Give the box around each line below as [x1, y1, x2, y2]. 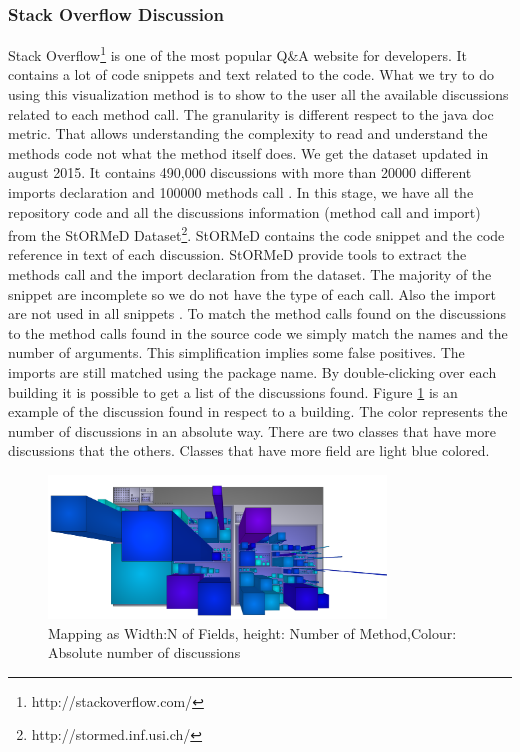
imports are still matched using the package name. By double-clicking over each [8, 362, 497, 383]
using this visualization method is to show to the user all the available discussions [8, 84, 509, 105]
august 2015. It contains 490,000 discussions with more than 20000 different [8, 162, 472, 183]
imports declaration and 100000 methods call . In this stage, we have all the [8, 182, 474, 203]
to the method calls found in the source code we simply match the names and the [8, 322, 508, 343]
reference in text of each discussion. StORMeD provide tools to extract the [8, 244, 467, 265]
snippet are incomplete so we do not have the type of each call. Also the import [8, 283, 496, 304]
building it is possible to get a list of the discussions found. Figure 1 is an [8, 381, 458, 402]
